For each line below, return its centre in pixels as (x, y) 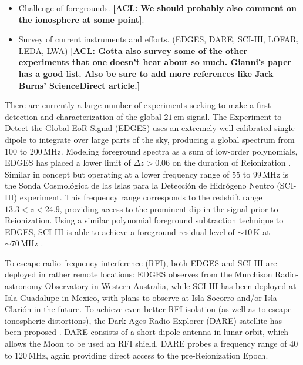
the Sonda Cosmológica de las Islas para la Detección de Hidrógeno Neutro (139, 185)
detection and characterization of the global (83, 116)
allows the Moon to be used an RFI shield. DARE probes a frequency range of (146, 344)
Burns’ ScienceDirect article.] (79, 85)
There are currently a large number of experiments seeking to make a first (138, 105)
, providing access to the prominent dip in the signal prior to (169, 208)
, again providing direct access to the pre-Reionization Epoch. (157, 355)
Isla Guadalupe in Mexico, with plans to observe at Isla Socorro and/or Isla (141, 297)
